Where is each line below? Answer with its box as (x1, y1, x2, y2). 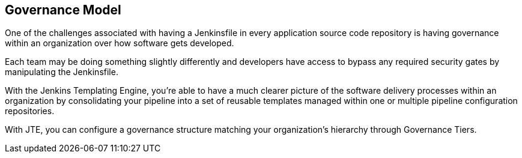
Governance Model (5, 2, 121, 17)
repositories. (5, 106, 55, 117)
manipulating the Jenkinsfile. (5, 67, 118, 77)
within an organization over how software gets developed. (5, 38, 234, 49)
